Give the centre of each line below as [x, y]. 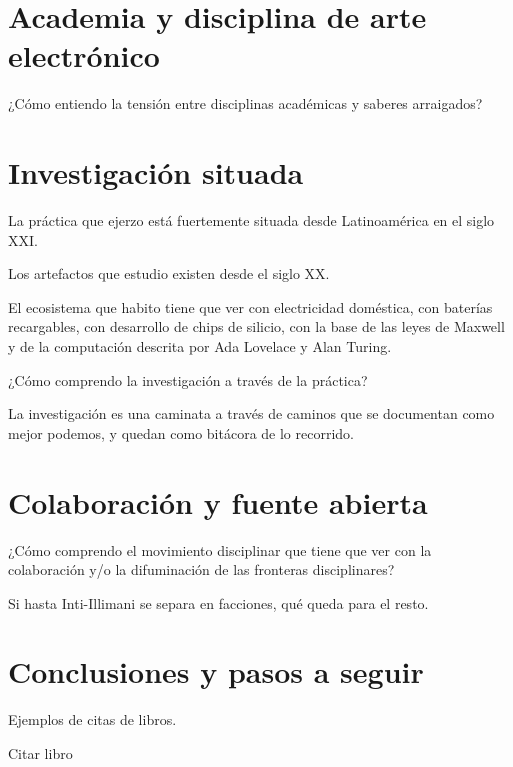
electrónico [84, 55]
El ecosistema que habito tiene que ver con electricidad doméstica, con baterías [250, 306]
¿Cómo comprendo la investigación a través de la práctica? [188, 379]
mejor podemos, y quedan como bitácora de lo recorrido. [181, 432]
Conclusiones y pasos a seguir [216, 671]
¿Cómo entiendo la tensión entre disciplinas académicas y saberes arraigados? [245, 103]
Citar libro [40, 753]
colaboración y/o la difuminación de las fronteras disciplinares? [201, 569]
